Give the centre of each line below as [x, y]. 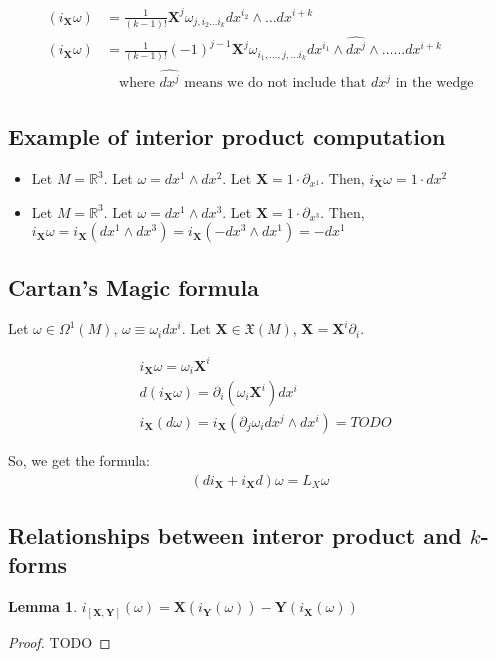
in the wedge [434, 82]
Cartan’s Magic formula [133, 286]
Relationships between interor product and [235, 535]
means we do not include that [275, 82]
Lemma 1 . [43, 606]
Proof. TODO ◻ [59, 641]
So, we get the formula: [79, 460]
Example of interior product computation [227, 136]
